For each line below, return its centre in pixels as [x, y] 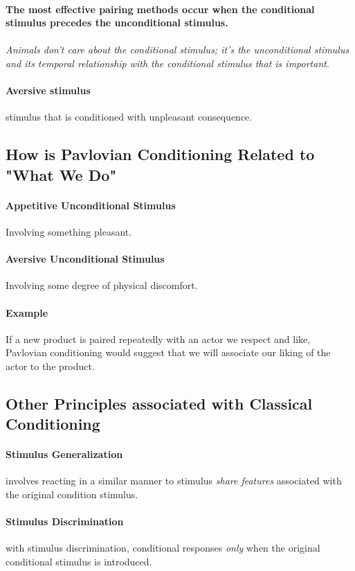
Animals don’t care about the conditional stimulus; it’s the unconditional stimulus [177, 50]
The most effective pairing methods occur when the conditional [160, 9]
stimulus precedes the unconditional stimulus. [117, 23]
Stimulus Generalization [64, 454]
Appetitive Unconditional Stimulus [91, 205]
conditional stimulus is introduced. [79, 562]
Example [27, 312]
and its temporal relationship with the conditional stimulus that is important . [167, 63]
